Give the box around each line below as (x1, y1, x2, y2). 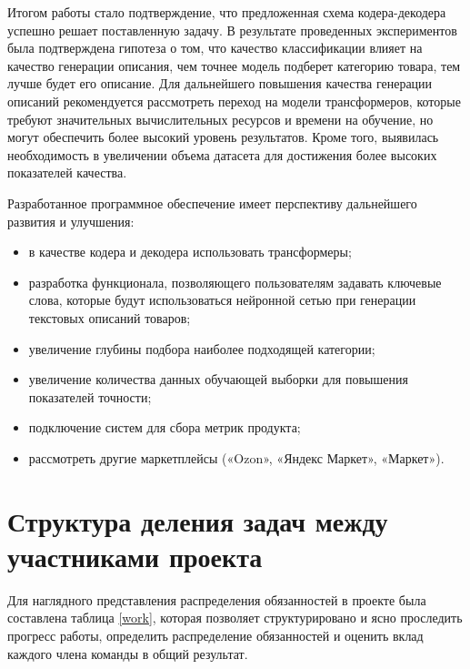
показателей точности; (28, 387, 152, 406)
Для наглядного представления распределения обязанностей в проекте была (7, 590, 426, 609)
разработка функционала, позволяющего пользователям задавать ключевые (28, 272, 442, 291)
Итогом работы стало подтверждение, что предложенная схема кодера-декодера (7, 3, 446, 21)
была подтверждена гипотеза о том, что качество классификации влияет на (7, 38, 423, 57)
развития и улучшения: (7, 211, 135, 230)
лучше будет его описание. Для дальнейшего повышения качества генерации (7, 74, 433, 93)
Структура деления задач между (7, 502, 388, 539)
